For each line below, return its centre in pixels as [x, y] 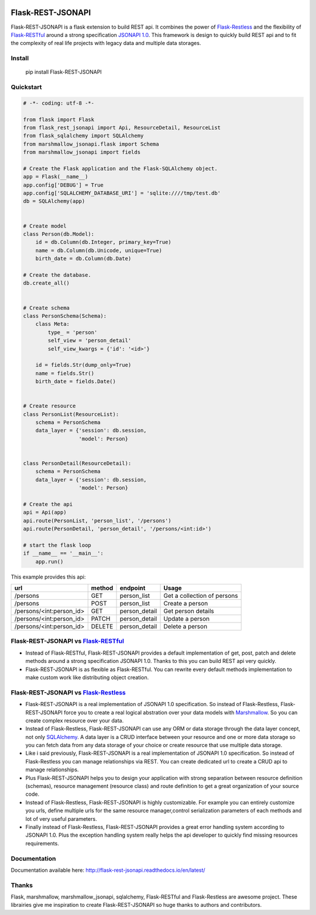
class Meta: [53, 324]
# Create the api [48, 504]
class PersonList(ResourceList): [71, 414]
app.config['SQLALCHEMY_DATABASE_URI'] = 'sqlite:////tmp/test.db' [122, 193]
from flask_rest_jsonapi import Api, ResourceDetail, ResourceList [122, 128]
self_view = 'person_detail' [90, 340]
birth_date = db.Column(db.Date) [83, 259]
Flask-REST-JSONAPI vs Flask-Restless [68, 692]
